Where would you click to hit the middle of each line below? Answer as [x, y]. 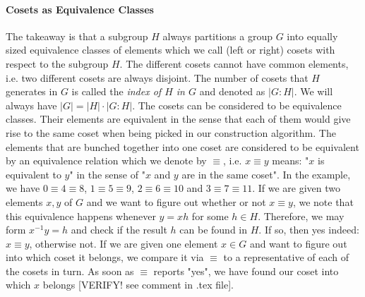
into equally [312, 36]
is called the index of [116, 91]
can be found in [214, 230]
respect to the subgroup [57, 63]
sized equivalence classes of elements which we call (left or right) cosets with [170, 50]
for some [210, 216]
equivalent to [34, 174]
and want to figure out [298, 243]
